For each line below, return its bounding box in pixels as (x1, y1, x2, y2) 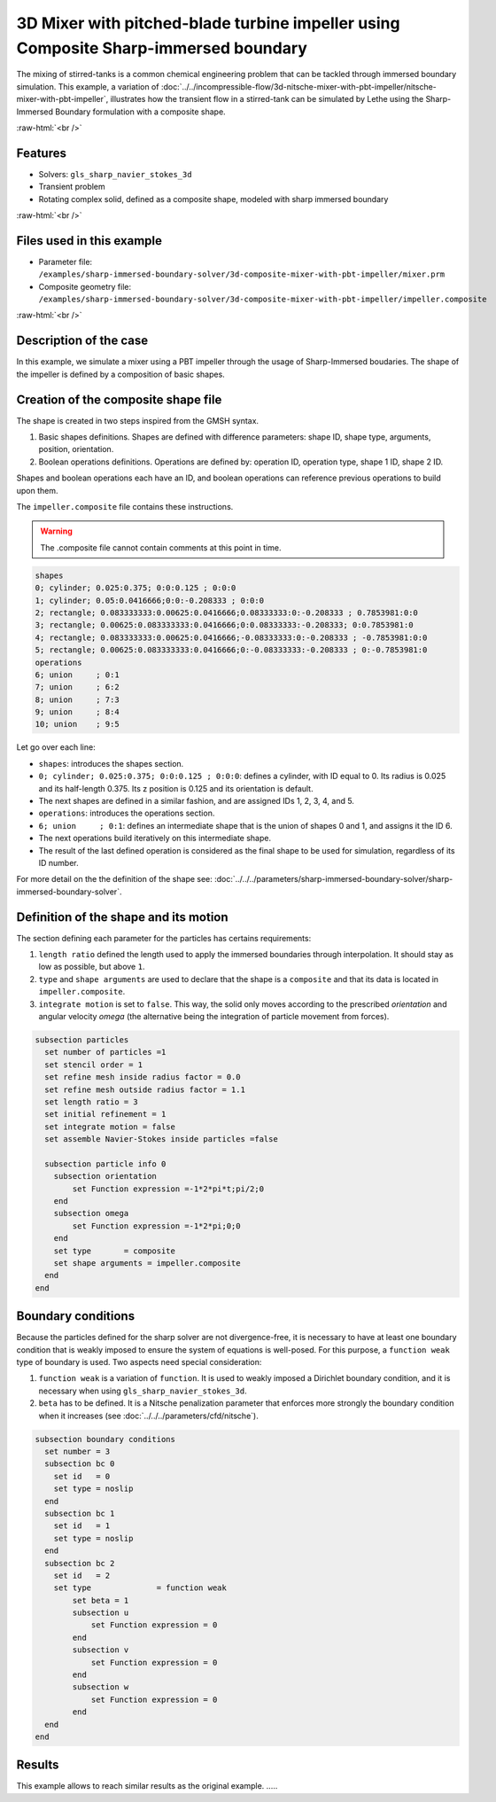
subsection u (72, 1608, 129, 1618)
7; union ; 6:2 (35, 683, 120, 692)
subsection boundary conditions (35, 1434, 176, 1444)
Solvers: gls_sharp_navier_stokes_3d (38, 168, 192, 179)
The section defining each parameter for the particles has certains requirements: (16, 932, 312, 943)
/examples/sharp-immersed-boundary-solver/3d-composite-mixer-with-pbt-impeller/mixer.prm (38, 269, 446, 279)
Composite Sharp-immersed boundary (16, 38, 307, 58)
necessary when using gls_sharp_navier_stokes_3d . (38, 1385, 247, 1396)
